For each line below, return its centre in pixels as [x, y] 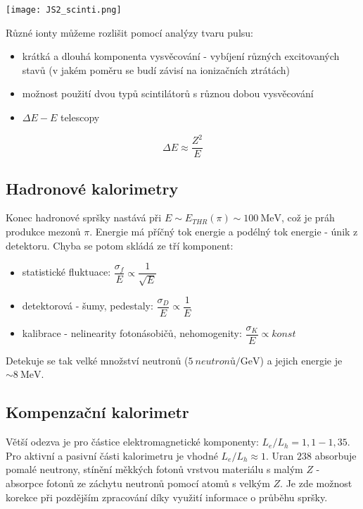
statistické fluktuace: [66, 272]
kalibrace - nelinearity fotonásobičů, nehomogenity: [132, 333]
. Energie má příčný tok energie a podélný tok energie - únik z [224, 231]
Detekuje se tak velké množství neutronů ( [97, 360]
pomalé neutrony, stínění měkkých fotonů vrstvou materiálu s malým [154, 469]
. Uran [280, 455]
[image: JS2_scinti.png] [64, 10]
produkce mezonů [43, 231]
